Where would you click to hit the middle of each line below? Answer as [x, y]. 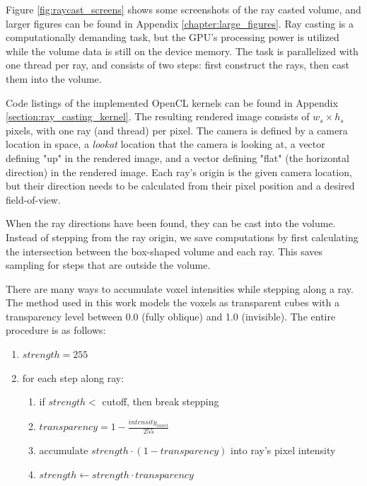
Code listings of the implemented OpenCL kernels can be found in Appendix [172, 102]
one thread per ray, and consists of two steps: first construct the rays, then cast [177, 65]
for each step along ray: [73, 377]
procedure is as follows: [56, 330]
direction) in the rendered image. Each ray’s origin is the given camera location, [179, 172]
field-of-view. [33, 199]
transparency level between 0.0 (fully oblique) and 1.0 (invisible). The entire [171, 316]
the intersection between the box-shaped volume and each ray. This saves [164, 251]
